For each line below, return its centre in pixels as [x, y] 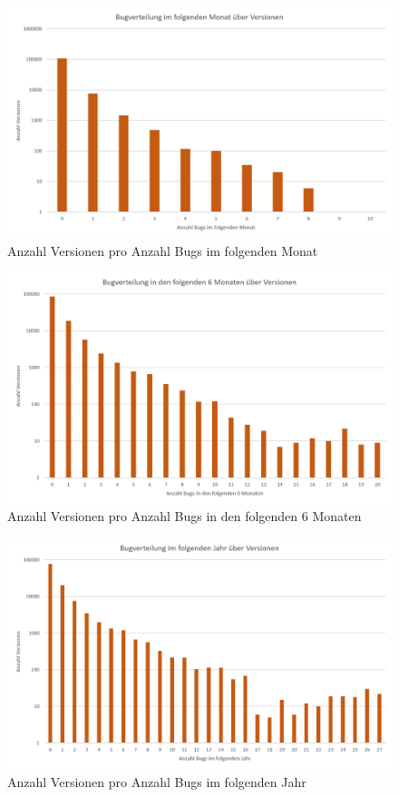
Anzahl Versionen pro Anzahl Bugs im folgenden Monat [163, 250]
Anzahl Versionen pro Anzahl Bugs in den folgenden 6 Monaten [185, 516]
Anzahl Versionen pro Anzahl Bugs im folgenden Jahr [157, 781]
